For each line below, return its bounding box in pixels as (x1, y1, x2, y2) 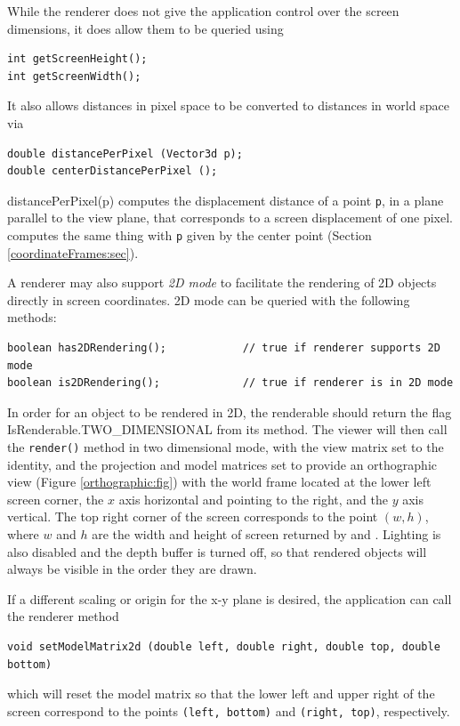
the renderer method (7, 607, 119, 625)
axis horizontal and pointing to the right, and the (118, 489, 389, 508)
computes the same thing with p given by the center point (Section (7, 226, 372, 244)
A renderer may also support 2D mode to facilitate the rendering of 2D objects (7, 273, 437, 292)
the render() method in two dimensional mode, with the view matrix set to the (7, 438, 444, 456)
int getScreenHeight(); (7, 52, 148, 66)
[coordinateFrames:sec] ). (7, 243, 139, 262)
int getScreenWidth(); (7, 69, 141, 83)
